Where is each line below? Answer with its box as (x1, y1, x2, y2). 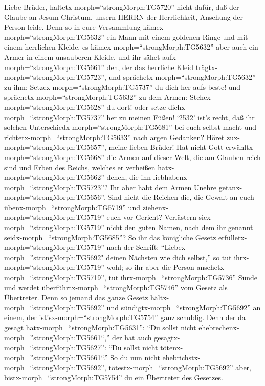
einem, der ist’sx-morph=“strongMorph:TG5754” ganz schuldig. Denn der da (4, 312, 246, 323)
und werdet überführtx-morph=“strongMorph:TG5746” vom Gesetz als (4, 282, 228, 292)
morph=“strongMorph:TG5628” (4, 101, 104, 112)
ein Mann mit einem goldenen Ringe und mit (106, 31, 248, 42)
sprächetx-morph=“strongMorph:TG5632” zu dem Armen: (4, 92, 188, 102)
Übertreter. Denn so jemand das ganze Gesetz (4, 292, 148, 303)
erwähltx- (226, 142, 255, 152)
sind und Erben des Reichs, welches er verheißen (4, 162, 156, 172)
